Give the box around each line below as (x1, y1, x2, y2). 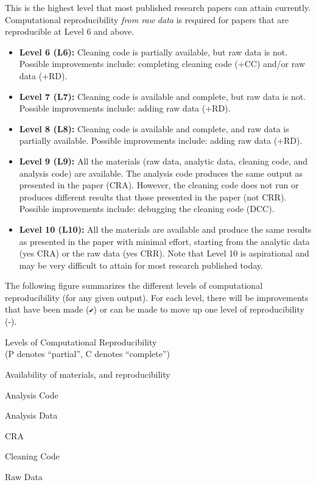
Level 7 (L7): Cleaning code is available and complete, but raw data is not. (19, 90, 306, 102)
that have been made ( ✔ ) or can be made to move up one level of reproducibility (5, 303, 304, 316)
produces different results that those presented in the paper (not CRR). (19, 190, 287, 203)
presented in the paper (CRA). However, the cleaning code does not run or (19, 179, 299, 191)
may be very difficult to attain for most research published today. (19, 258, 263, 271)
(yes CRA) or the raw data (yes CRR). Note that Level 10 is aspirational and (19, 247, 309, 260)
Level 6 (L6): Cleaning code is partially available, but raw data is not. (19, 45, 288, 58)
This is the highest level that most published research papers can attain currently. (5, 1, 311, 13)
